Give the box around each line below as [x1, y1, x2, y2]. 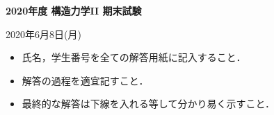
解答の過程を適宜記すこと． [22, 73, 149, 87]
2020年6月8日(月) [6, 26, 81, 41]
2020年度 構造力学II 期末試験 [6, 3, 142, 17]
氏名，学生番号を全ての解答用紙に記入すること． [22, 50, 246, 64]
